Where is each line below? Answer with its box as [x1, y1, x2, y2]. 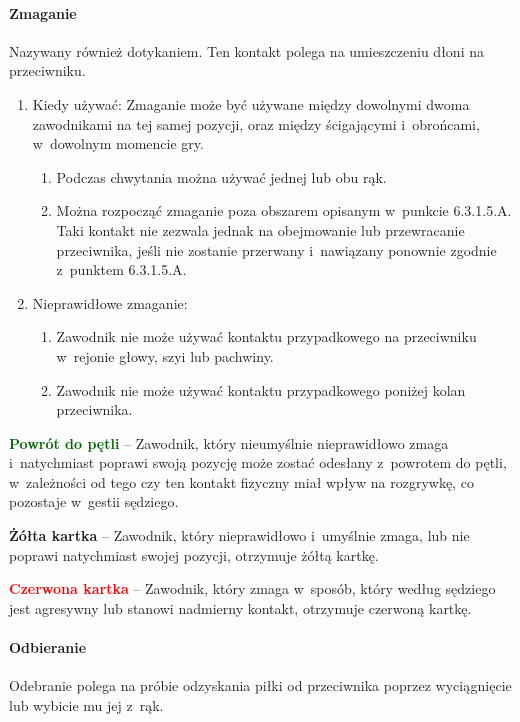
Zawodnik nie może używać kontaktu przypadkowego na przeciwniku [56, 326, 477, 347]
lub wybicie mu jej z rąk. [9, 694, 164, 715]
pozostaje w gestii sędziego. [9, 491, 179, 512]
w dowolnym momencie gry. [32, 133, 204, 154]
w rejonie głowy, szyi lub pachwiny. [56, 345, 274, 366]
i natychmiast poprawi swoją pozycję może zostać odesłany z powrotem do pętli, [9, 452, 507, 473]
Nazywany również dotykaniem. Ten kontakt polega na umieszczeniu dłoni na [9, 40, 484, 61]
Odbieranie [9, 637, 87, 658]
